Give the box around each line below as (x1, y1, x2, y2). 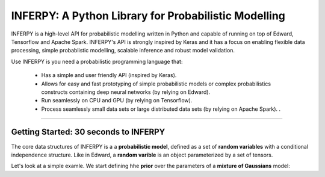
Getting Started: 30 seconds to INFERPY (11, 127, 166, 137)
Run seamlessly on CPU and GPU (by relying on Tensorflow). (41, 97, 193, 104)
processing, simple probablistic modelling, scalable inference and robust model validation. (11, 47, 235, 54)
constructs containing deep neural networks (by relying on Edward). (41, 88, 211, 96)
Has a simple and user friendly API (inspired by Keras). (41, 72, 177, 79)
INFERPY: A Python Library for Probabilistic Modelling (11, 9, 286, 22)
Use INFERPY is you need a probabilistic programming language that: (11, 58, 183, 65)
